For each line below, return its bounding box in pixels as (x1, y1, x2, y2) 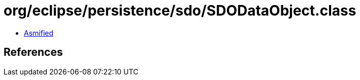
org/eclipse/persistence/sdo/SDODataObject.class (4, 2, 356, 19)
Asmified (24, 28, 54, 37)
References (4, 46, 63, 59)
